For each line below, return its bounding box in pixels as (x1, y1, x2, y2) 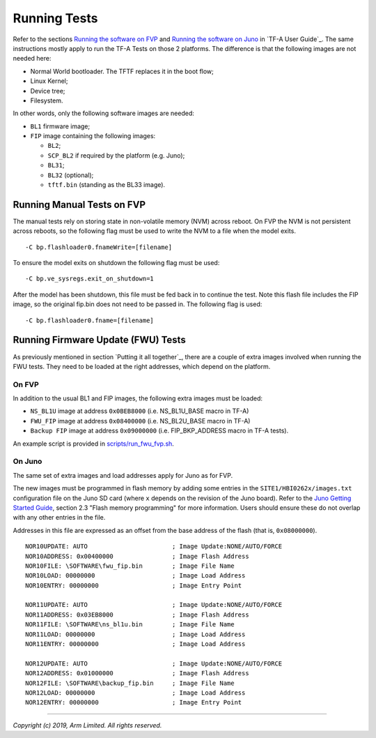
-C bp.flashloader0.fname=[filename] (25, 316, 155, 324)
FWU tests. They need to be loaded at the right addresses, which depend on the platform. (13, 362, 271, 370)
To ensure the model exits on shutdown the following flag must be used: (13, 259, 220, 267)
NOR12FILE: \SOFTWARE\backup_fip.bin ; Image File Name (25, 679, 235, 687)
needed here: (13, 54, 52, 63)
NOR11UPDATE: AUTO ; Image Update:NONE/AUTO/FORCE (25, 601, 283, 609)
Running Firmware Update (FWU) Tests (13, 334, 186, 346)
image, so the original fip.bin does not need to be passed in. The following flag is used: (13, 300, 263, 308)
